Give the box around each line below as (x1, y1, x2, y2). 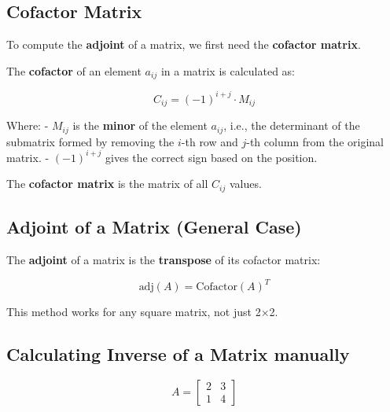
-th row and (181, 133, 238, 149)
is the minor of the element (72, 117, 208, 134)
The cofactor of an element (6, 62, 142, 79)
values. (229, 175, 262, 192)
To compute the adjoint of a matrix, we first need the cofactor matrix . (6, 36, 361, 53)
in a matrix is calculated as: (160, 62, 296, 79)
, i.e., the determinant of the (223, 117, 360, 134)
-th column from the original (246, 133, 384, 149)
